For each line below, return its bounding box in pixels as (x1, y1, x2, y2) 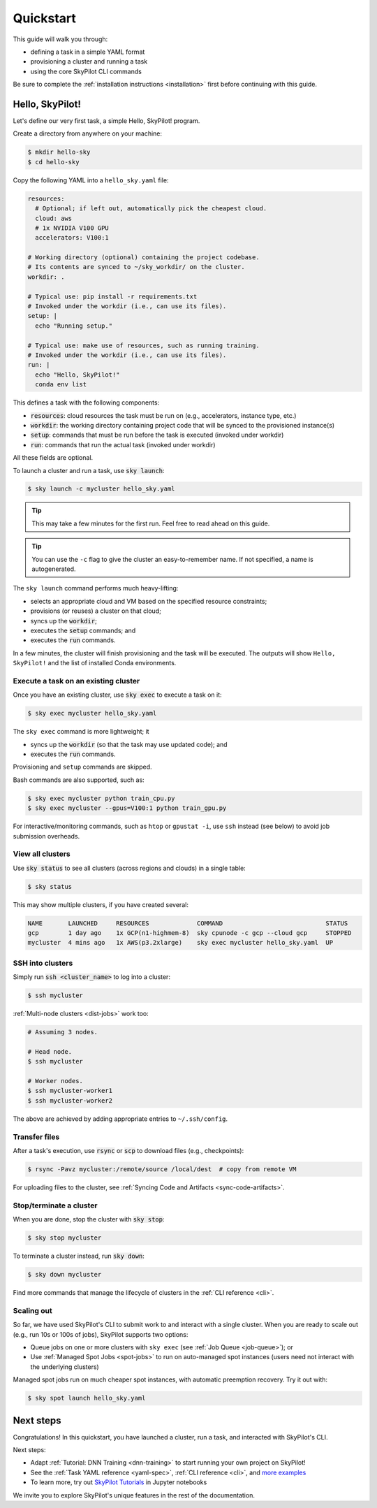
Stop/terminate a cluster (13, 1201, 98, 1210)
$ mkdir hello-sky (27, 148, 91, 157)
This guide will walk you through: (13, 35, 108, 43)
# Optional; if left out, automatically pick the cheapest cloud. (35, 205, 267, 212)
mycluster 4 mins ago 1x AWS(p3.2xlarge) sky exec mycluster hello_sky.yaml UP (27, 938, 334, 947)
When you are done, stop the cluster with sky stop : (13, 1215, 165, 1224)
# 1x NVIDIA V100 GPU (35, 224, 110, 232)
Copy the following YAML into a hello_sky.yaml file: (13, 175, 169, 184)
